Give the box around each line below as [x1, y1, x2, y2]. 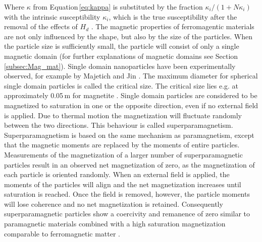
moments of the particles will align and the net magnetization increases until [4, 179, 241, 189]
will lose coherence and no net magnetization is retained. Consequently [4, 198, 223, 209]
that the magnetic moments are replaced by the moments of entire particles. [4, 139, 240, 150]
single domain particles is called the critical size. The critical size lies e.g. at [4, 80, 239, 91]
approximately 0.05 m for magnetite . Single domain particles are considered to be [4, 90, 257, 101]
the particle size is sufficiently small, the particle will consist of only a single [4, 41, 239, 51]
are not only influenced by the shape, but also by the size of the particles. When [4, 31, 252, 41]
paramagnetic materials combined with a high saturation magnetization [4, 218, 226, 229]
